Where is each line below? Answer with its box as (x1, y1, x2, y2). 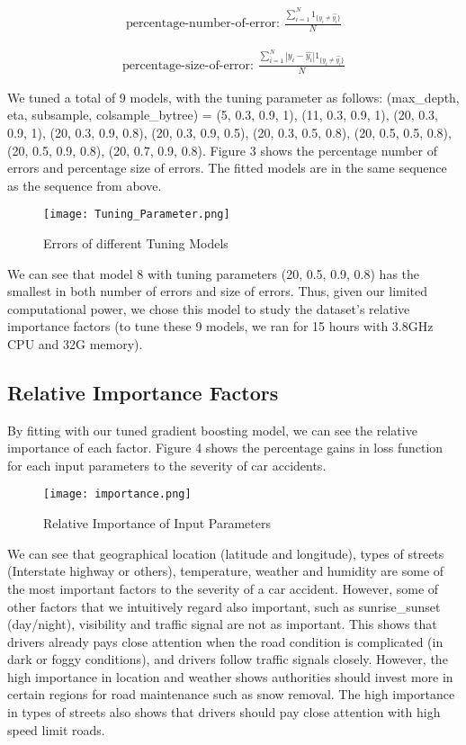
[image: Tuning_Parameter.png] (43, 208, 230, 221)
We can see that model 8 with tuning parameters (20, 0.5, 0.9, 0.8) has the (7, 264, 420, 283)
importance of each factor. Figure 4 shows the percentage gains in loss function (7, 438, 444, 457)
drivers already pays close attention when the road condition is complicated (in (7, 632, 444, 651)
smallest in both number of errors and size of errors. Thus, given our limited (7, 282, 428, 301)
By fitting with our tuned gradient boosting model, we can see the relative (7, 420, 417, 439)
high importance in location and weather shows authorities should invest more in (7, 667, 453, 686)
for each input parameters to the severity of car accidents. (7, 455, 327, 474)
